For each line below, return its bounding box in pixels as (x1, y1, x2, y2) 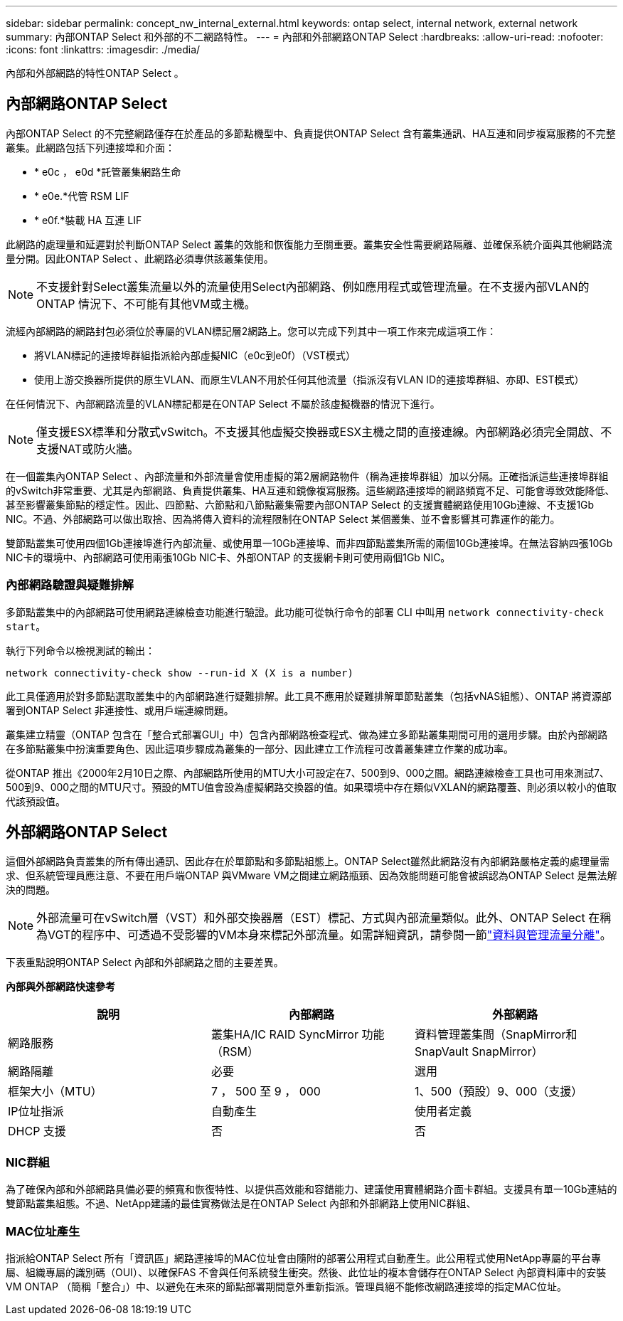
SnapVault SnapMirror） (414, 1044, 543, 1059)
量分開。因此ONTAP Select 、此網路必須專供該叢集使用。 (6, 252, 274, 265)
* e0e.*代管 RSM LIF (34, 189, 129, 202)
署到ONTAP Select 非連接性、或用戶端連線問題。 (6, 704, 234, 716)
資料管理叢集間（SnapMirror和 (414, 1027, 577, 1042)
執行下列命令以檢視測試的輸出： (6, 644, 155, 657)
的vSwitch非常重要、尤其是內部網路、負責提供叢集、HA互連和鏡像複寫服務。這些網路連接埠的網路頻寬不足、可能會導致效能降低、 (6, 484, 615, 497)
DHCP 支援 (8, 1124, 66, 1139)
